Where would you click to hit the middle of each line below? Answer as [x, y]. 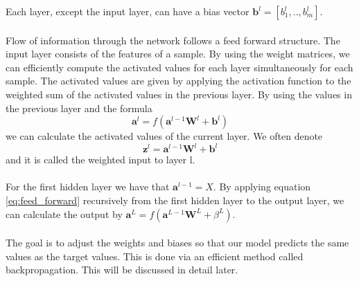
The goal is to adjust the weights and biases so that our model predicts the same [177, 243]
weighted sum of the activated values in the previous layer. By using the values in [179, 94]
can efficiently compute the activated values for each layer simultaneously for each [179, 67]
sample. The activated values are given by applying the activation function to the [178, 81]
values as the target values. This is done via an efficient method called [155, 256]
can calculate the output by [64, 214]
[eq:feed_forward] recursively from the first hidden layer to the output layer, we [175, 200]
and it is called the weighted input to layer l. [100, 160]
